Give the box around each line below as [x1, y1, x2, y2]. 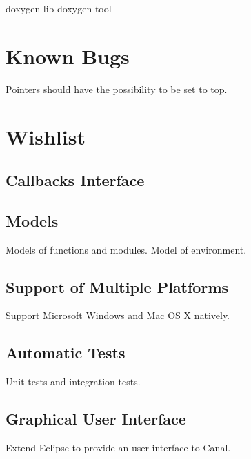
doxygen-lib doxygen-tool [6, 1, 112, 15]
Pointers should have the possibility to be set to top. [6, 81, 228, 96]
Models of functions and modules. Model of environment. [6, 242, 247, 256]
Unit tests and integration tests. [6, 374, 141, 389]
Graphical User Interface [6, 408, 186, 429]
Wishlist [6, 122, 86, 150]
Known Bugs [6, 41, 130, 70]
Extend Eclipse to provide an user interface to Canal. [6, 440, 231, 455]
